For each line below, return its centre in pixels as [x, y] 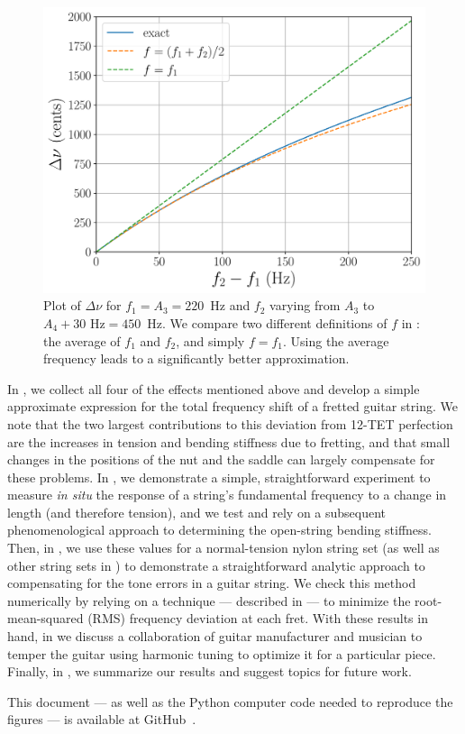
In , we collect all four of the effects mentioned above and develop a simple [214, 388]
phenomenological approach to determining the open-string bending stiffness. [220, 530]
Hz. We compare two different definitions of [267, 322]
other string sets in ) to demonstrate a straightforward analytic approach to [216, 565]
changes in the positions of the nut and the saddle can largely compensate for [221, 459]
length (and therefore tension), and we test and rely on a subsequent [197, 512]
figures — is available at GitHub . [102, 719]
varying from [305, 305]
